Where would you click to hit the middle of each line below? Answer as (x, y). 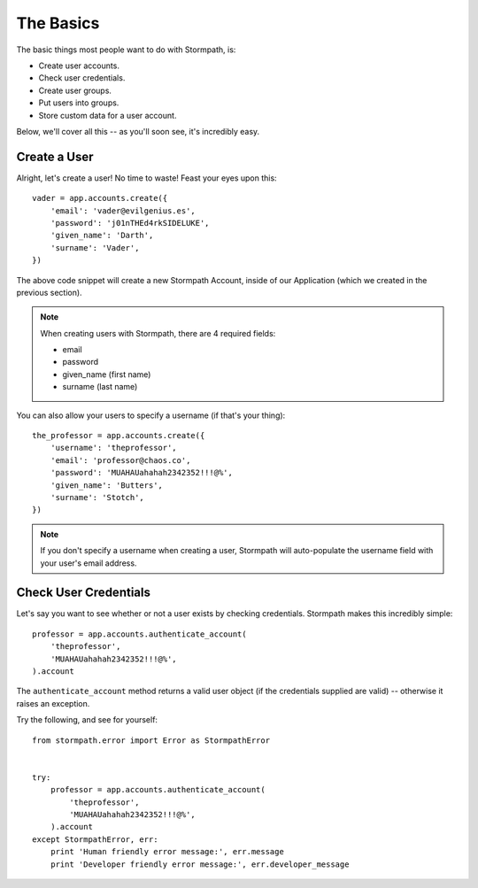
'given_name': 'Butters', (107, 485)
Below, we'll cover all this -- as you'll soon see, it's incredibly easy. (138, 131)
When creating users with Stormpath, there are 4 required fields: (158, 333)
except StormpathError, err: (95, 839)
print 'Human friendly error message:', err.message (167, 852)
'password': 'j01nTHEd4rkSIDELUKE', (130, 223)
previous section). (50, 292)
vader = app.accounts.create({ (100, 198)
